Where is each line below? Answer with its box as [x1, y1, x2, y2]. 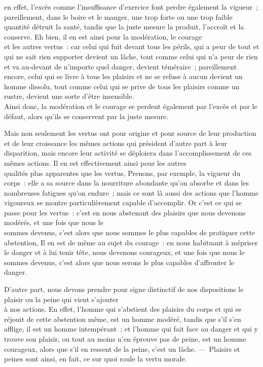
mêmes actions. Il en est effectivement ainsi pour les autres [4, 157, 186, 168]
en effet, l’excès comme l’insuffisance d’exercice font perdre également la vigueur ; [4, 2, 258, 12]
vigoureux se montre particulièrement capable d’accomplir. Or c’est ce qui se [4, 197, 242, 208]
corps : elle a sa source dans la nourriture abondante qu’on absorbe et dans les [4, 177, 249, 188]
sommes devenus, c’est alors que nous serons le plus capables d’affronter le [4, 256, 235, 267]
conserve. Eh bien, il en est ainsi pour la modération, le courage [4, 31, 202, 42]
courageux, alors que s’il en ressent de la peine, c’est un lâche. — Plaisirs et [4, 343, 240, 354]
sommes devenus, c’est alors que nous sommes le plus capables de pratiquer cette [4, 227, 255, 238]
